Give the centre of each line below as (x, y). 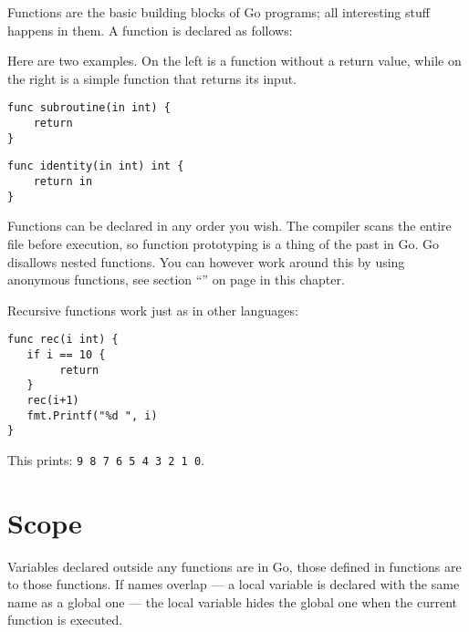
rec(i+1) (53, 400)
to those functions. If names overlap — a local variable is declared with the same (234, 584)
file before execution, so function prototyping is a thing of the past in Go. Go (224, 243)
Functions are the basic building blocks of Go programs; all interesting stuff (219, 12)
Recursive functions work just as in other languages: (153, 310)
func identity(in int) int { (96, 166)
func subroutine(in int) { (89, 108)
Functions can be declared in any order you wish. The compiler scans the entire (229, 226)
